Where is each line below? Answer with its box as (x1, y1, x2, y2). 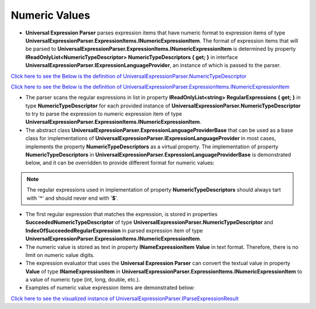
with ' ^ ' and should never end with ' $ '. (26, 195, 118, 202)
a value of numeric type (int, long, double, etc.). (25, 276, 140, 283)
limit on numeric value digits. (25, 251, 95, 258)
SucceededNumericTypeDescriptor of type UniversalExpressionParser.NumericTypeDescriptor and (25, 219, 273, 226)
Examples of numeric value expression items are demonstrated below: (25, 284, 195, 291)
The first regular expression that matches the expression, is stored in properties (25, 210, 218, 217)
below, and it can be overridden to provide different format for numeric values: (25, 159, 215, 166)
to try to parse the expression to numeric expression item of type (25, 110, 183, 117)
